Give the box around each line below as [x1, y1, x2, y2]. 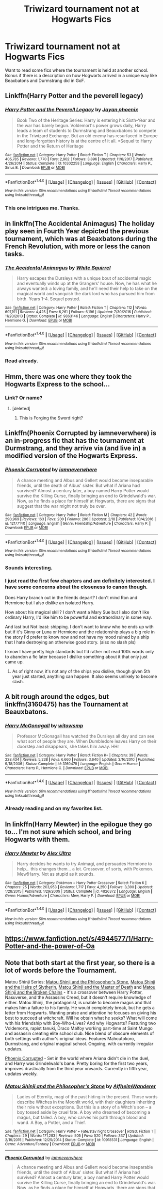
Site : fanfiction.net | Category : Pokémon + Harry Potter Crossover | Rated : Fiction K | [5, 880, 147, 885]
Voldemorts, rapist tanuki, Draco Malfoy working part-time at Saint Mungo [5, 1026, 153, 1031]
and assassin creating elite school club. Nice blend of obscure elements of [5, 1030, 154, 1036]
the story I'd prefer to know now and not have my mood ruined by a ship [5, 634, 149, 640]
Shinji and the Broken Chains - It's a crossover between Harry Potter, [5, 989, 143, 995]
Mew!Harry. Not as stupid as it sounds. [16, 871, 95, 877]
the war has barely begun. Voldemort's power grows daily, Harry [16, 122, 147, 128]
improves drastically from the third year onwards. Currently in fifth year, [5, 1066, 148, 1072]
